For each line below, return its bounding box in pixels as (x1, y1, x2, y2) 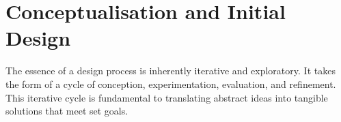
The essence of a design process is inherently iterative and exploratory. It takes (5, 63, 336, 78)
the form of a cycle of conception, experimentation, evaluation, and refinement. (5, 76, 336, 91)
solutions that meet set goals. (5, 104, 128, 118)
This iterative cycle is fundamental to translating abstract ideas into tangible (5, 90, 328, 104)
